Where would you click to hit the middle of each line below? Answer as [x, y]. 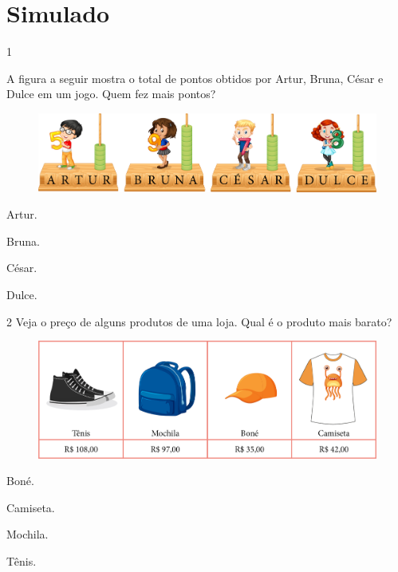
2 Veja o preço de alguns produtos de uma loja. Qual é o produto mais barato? [199, 321]
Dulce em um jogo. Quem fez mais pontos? [111, 94]
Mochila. [28, 534]
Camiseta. [31, 507]
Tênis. [22, 561]
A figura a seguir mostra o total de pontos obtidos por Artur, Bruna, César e [195, 78]
